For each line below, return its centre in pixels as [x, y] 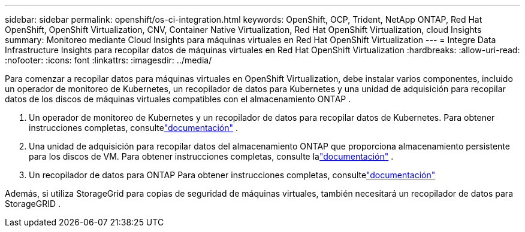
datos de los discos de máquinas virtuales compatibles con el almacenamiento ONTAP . [178, 99]
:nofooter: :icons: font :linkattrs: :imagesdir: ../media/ [108, 60]
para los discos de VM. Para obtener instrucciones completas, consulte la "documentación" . [211, 156]
